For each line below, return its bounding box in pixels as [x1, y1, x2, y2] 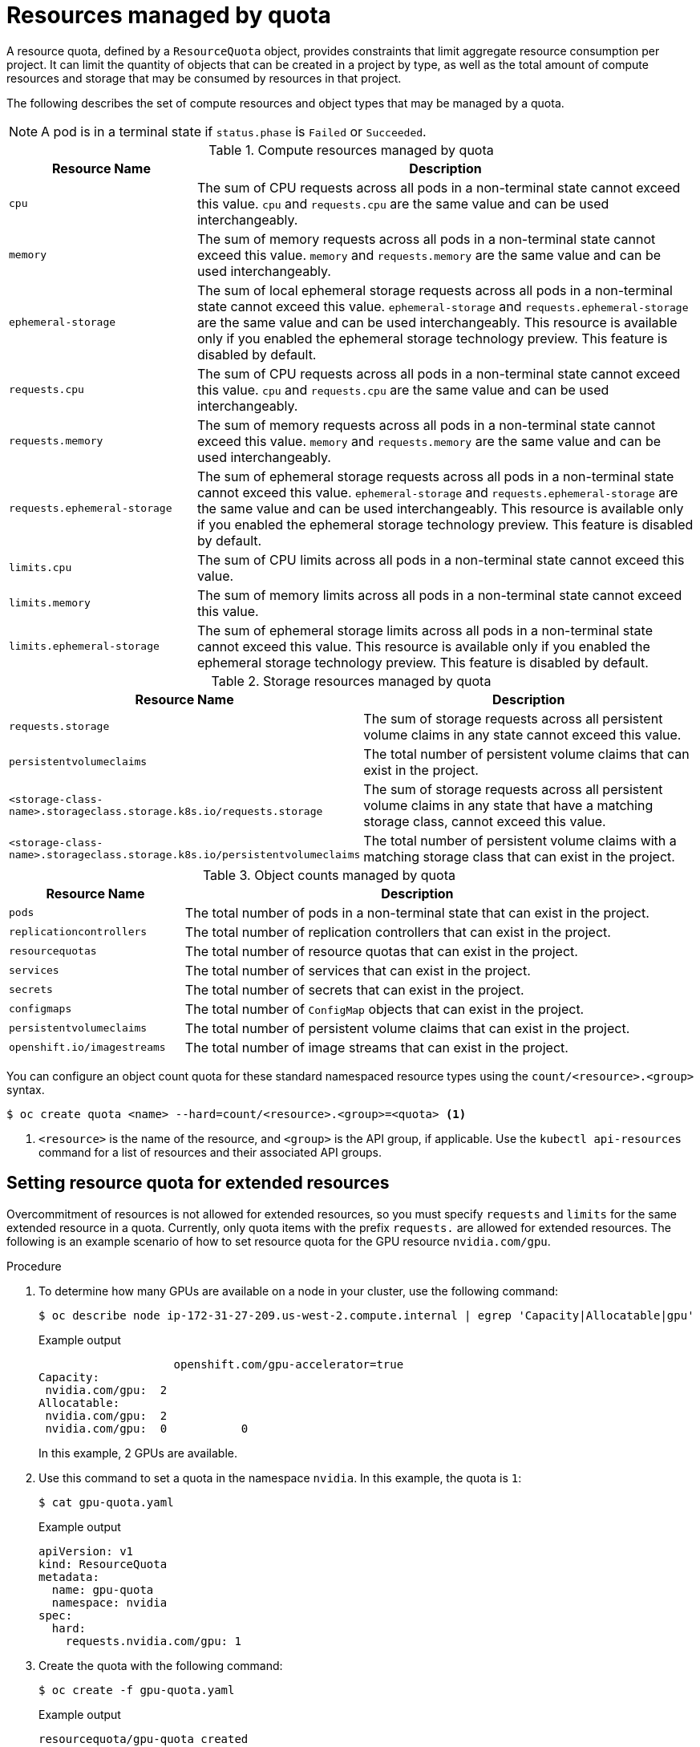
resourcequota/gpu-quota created [38, 1732, 249, 1745]
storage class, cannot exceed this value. [363, 813, 606, 829]
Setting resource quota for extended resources [6, 1173, 390, 1194]
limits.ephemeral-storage [9, 640, 160, 653]
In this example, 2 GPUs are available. [38, 1445, 237, 1460]
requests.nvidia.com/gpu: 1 [65, 1634, 241, 1648]
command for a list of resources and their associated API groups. [38, 1145, 382, 1159]
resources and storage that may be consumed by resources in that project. [6, 71, 402, 85]
